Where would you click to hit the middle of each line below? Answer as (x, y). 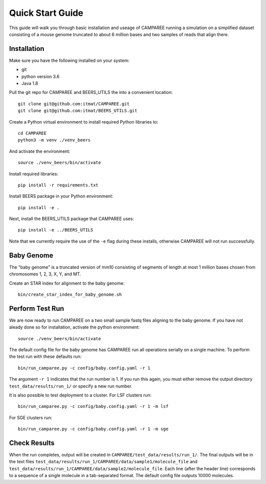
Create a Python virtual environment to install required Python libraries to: (84, 122)
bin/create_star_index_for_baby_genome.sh (70, 294)
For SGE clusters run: (31, 417)
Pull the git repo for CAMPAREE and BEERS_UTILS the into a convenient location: (91, 92)
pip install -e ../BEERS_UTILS (56, 230)
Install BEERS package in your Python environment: (61, 196)
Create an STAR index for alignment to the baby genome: (67, 283)
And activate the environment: (40, 151)
